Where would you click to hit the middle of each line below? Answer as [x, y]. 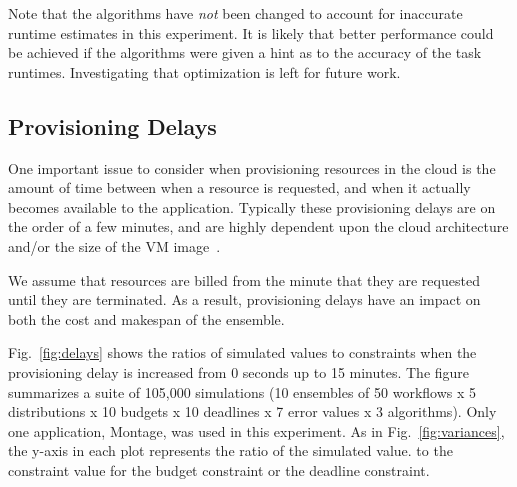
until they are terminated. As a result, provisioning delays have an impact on [244, 299]
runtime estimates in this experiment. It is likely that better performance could [251, 32]
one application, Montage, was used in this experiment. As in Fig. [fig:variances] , [256, 430]
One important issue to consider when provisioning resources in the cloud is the [252, 167]
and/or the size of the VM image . [114, 245]
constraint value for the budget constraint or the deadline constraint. [219, 469]
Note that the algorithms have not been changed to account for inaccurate [235, 13]
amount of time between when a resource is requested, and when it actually [239, 187]
